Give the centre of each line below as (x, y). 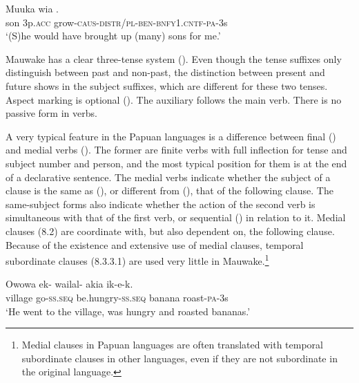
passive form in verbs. (51, 113)
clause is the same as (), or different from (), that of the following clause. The (169, 190)
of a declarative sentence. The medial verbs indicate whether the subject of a (168, 177)
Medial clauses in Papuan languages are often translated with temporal (172, 345)
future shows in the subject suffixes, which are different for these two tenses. (167, 85)
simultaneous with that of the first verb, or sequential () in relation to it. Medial (176, 217)
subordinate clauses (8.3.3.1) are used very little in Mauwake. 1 (137, 260)
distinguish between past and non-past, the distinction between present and (165, 72)
